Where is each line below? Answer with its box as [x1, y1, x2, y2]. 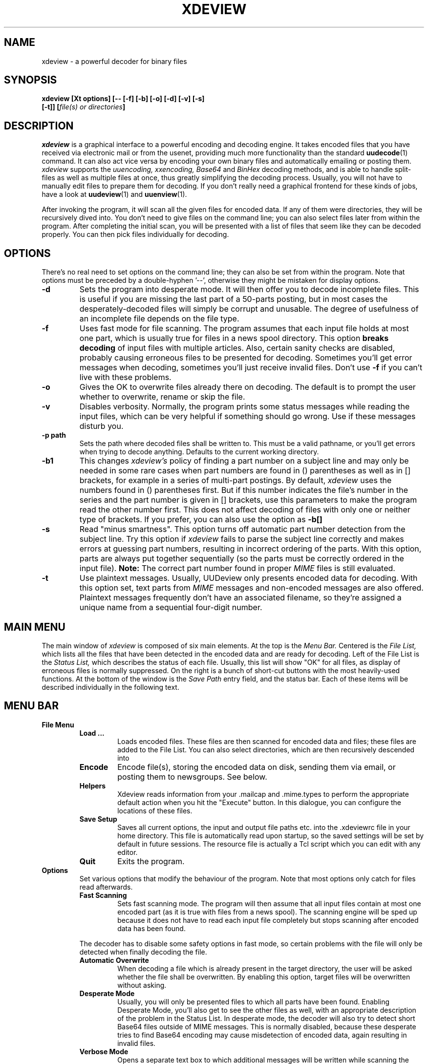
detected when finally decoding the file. [79, 947, 207, 956]
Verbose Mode [79, 1047, 128, 1056]
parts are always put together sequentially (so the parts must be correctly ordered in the [79, 553, 404, 564]
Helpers [79, 781, 106, 790]
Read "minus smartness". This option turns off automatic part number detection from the [79, 524, 406, 534]
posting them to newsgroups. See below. [117, 771, 267, 782]
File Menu [42, 720, 74, 729]
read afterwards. [79, 882, 133, 891]
